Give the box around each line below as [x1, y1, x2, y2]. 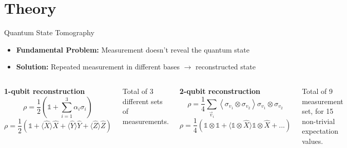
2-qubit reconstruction [179, 85, 260, 96]
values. [302, 135, 323, 146]
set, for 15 [302, 106, 334, 116]
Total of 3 [122, 85, 153, 96]
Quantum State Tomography [4, 27, 94, 38]
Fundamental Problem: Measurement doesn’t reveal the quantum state [16, 44, 249, 55]
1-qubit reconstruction [4, 85, 85, 96]
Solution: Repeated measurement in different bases [16, 61, 180, 72]
